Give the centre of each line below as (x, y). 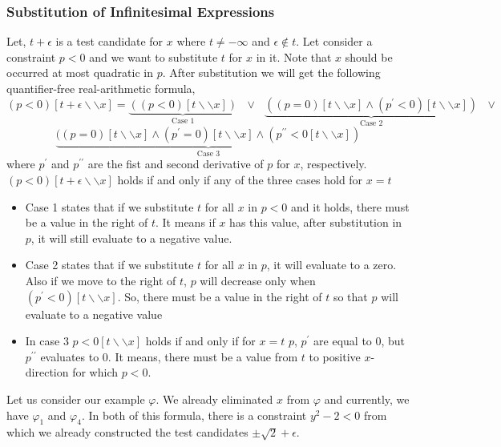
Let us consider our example (76, 399)
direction (47, 372)
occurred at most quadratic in (80, 72)
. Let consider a (334, 41)
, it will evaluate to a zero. (331, 265)
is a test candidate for (109, 41)
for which (95, 372)
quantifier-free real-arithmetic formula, (101, 88)
